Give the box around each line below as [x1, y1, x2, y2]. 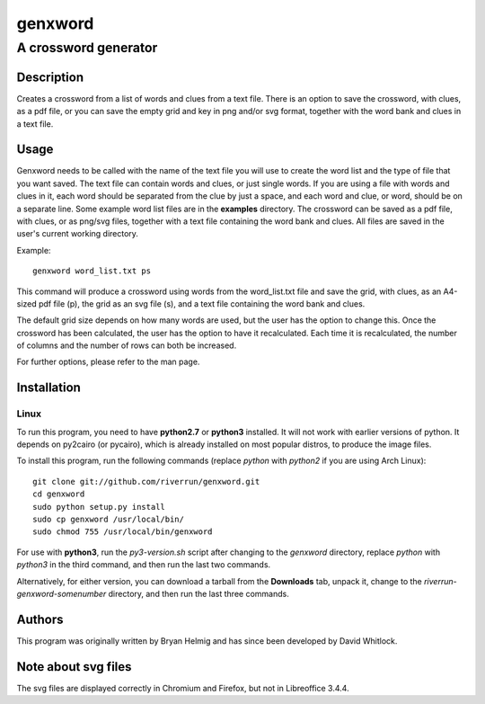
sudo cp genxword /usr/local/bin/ [32, 513, 184, 524]
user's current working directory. [16, 228, 139, 239]
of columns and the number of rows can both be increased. [16, 340, 237, 351]
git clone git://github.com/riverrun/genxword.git [32, 477, 260, 486]
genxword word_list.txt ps [32, 266, 152, 276]
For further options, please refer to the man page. [16, 356, 200, 368]
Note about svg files [16, 659, 132, 674]
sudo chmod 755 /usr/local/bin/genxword [32, 527, 213, 537]
